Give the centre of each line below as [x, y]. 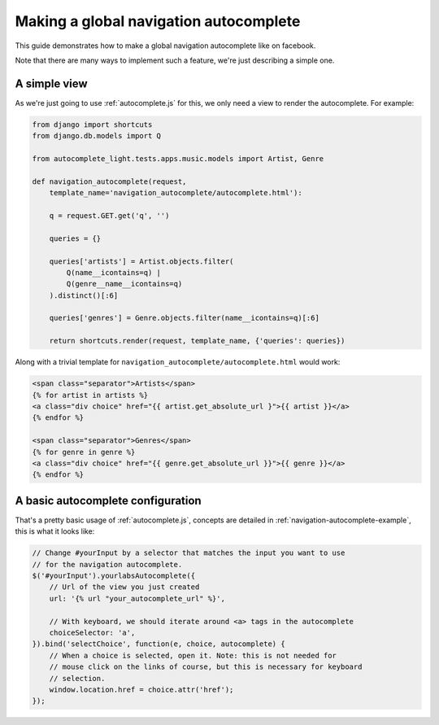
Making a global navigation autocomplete [158, 21]
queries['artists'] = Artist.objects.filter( [141, 261]
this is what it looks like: [55, 531]
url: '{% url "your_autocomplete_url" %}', [137, 598]
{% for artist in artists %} [90, 395]
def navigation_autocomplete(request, [109, 181]
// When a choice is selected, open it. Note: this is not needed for [193, 655]
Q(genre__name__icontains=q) [124, 284]
